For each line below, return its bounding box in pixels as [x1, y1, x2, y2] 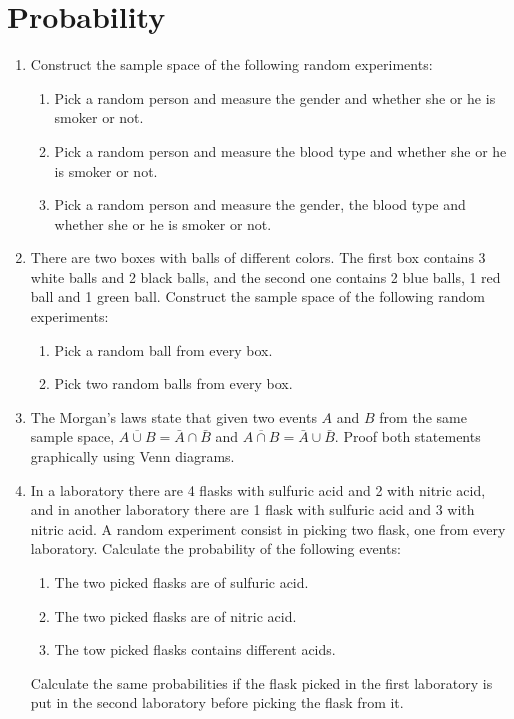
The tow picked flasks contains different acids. [54, 639, 336, 660]
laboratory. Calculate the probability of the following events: [30, 538, 401, 559]
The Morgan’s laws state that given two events [30, 406, 317, 427]
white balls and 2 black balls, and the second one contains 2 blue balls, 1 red [30, 266, 501, 287]
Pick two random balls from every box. [54, 373, 293, 394]
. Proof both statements [334, 426, 481, 447]
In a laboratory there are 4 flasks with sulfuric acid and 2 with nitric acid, [30, 479, 486, 500]
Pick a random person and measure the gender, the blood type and [54, 194, 466, 215]
